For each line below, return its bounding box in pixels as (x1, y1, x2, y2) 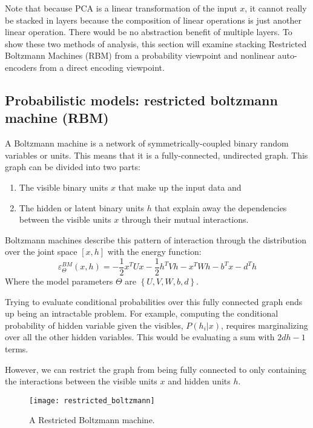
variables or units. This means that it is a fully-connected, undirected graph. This (5, 148, 308, 161)
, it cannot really (245, 2, 307, 14)
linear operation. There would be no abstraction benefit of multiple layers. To (5, 25, 292, 38)
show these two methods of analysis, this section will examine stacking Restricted (5, 37, 307, 50)
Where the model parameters (5, 274, 113, 287)
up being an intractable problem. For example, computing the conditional (5, 307, 278, 320)
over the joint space (5, 245, 77, 258)
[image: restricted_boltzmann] (29, 396, 155, 405)
